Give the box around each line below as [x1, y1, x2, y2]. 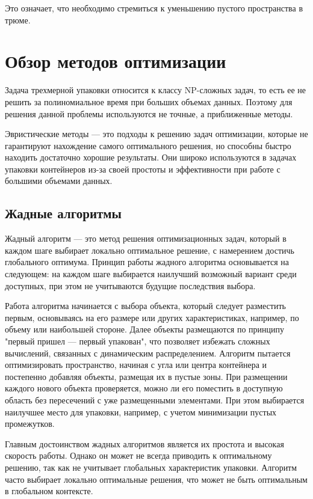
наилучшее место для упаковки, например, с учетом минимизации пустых [5, 405, 277, 418]
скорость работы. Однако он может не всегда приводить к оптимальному [5, 449, 272, 462]
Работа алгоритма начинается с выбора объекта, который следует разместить [5, 299, 286, 312]
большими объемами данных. [5, 174, 113, 187]
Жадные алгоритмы [5, 204, 122, 222]
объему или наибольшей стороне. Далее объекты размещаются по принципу [5, 323, 285, 335]
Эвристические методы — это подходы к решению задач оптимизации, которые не [5, 127, 308, 140]
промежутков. [5, 417, 55, 430]
